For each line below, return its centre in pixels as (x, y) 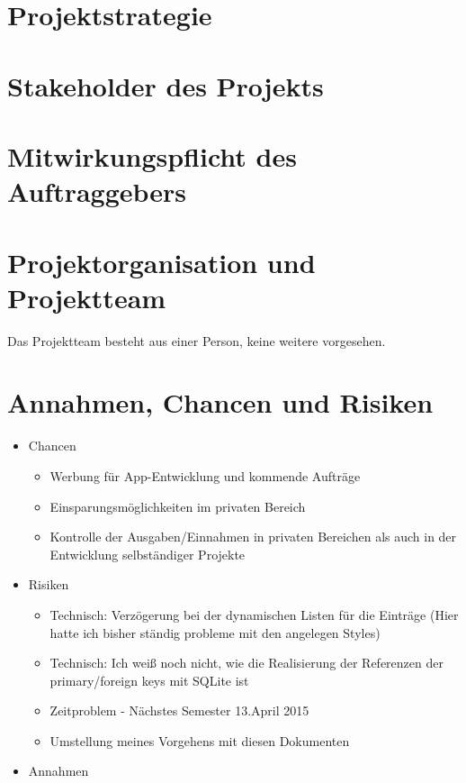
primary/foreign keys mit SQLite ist (149, 680)
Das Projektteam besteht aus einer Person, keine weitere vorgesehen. (197, 340)
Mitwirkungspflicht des (152, 155)
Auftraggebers (97, 191)
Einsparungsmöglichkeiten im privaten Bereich (178, 506)
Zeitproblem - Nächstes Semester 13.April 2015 (179, 710)
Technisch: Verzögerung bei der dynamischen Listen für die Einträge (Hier (254, 614)
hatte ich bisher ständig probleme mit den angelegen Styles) (215, 632)
